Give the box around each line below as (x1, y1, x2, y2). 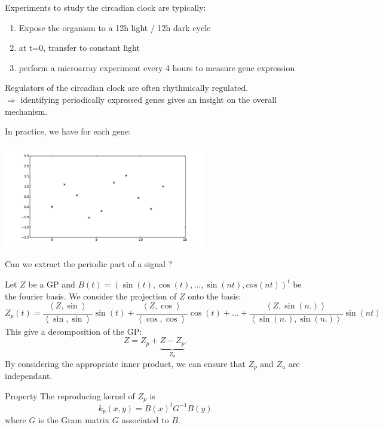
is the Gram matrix (38, 414, 110, 426)
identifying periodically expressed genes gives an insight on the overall (20, 93, 277, 105)
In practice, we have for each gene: (5, 125, 131, 137)
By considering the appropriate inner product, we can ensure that (5, 357, 246, 369)
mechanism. (5, 105, 48, 117)
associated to (121, 414, 169, 426)
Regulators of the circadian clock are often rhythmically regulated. (5, 81, 249, 94)
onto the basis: (188, 289, 241, 302)
